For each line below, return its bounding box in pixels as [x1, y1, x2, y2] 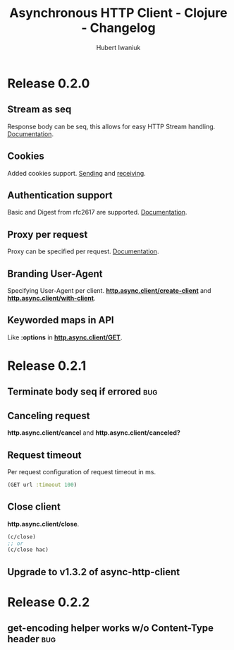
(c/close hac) [7, 546, 49, 553]
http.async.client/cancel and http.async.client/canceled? [7, 428, 181, 437]
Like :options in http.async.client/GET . [7, 333, 123, 342]
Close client [7, 501, 61, 513]
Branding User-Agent [7, 267, 103, 279]
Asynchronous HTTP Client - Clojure [9, 5, 228, 21]
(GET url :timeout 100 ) [7, 481, 78, 488]
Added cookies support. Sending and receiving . [7, 169, 146, 177]
